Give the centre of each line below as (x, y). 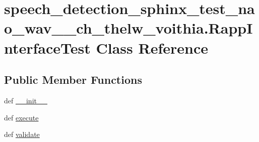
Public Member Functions (73, 80)
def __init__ (26, 100)
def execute (21, 117)
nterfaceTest (47, 47)
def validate (22, 134)
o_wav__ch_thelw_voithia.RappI (128, 28)
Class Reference (152, 47)
